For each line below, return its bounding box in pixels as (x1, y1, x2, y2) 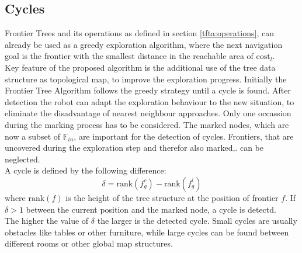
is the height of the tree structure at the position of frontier (65, 191, 279, 203)
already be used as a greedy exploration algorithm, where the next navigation (5, 38, 283, 50)
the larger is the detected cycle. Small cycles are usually (97, 214, 297, 227)
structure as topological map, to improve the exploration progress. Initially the (5, 72, 287, 85)
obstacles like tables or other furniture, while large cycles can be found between (5, 226, 289, 238)
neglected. (5, 153, 40, 165)
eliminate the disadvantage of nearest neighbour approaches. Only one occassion (5, 107, 291, 119)
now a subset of (5, 130, 61, 142)
